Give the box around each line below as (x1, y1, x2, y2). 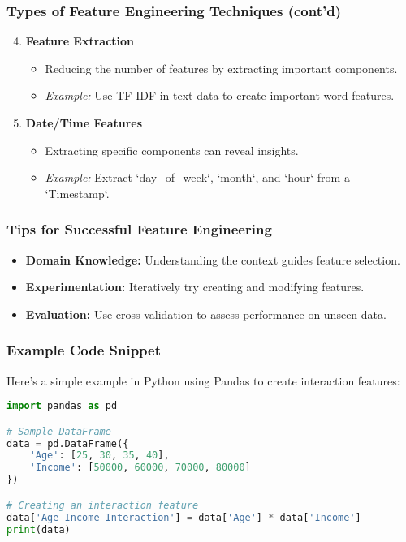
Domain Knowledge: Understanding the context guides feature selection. (25, 251, 400, 268)
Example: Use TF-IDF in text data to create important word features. (45, 87, 395, 104)
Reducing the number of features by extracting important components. (45, 59, 398, 76)
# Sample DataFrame (6, 425, 111, 437)
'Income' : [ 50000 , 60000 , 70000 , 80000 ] (29, 462, 251, 474)
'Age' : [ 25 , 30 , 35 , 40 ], (29, 450, 170, 462)
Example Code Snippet (6, 340, 162, 360)
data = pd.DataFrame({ (6, 437, 129, 450)
